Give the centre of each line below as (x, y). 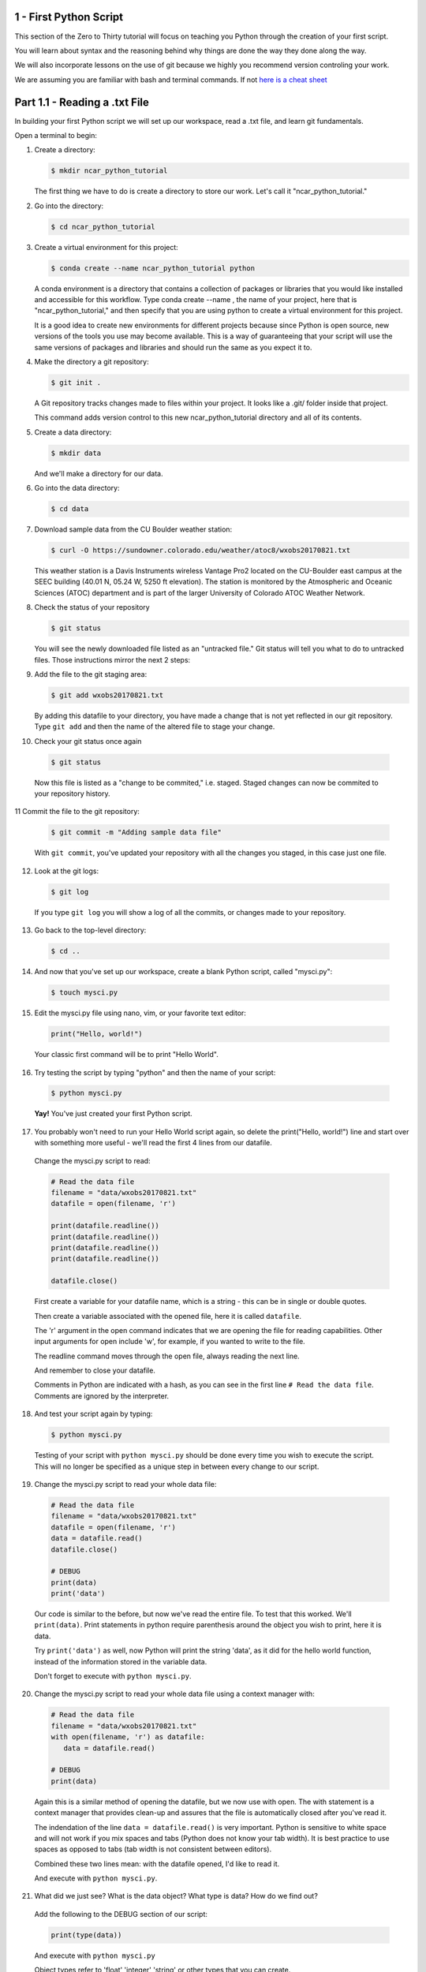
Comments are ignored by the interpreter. (102, 1395)
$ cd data (70, 509)
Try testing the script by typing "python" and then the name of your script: (155, 1072)
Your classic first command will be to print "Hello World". (126, 1055)
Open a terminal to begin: (56, 135)
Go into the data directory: (77, 488)
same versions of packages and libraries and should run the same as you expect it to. (173, 347)
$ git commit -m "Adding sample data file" (136, 833)
